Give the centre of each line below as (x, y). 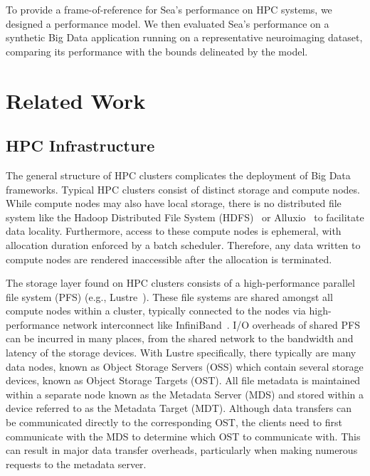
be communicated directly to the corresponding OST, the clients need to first (174, 422)
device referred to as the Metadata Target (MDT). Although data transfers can (179, 408)
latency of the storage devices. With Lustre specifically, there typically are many (181, 353)
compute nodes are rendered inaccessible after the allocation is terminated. (169, 259)
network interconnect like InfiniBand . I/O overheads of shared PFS (211, 324)
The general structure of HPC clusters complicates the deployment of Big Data (178, 175)
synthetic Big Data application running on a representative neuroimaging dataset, (184, 37)
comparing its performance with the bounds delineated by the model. (157, 51)
